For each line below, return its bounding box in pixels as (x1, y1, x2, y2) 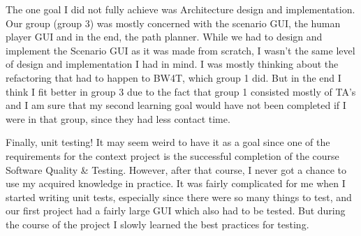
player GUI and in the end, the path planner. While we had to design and (6, 29, 323, 44)
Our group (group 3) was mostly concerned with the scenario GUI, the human (6, 15, 341, 30)
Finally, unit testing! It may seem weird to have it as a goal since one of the (6, 135, 330, 149)
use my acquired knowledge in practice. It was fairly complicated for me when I (6, 176, 346, 191)
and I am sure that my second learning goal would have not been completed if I (6, 98, 346, 112)
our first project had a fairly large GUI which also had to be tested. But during (6, 203, 346, 218)
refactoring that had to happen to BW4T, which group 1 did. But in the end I (6, 70, 341, 84)
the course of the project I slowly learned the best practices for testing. (6, 216, 309, 231)
